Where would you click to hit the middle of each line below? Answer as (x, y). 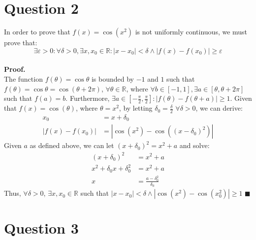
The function (23, 78)
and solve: (194, 145)
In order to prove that (37, 32)
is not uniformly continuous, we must (191, 32)
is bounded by (112, 78)
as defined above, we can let (72, 145)
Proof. (15, 69)
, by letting (136, 108)
